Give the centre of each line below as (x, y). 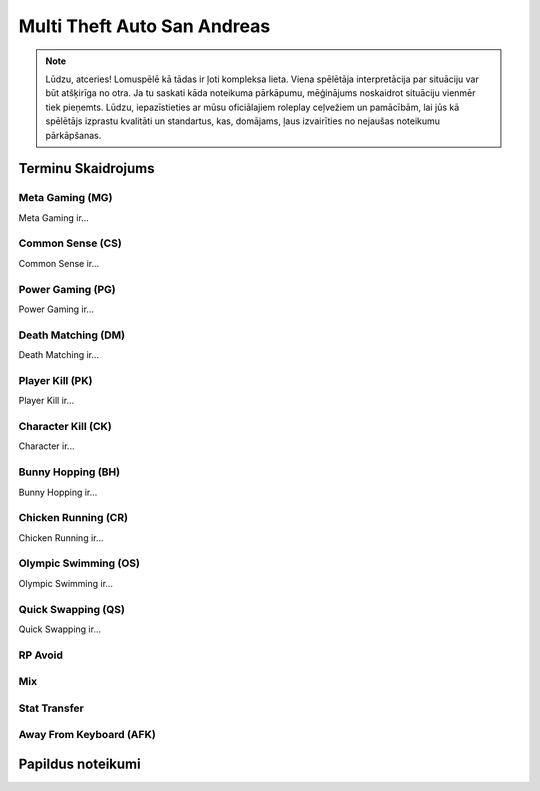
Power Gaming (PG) (67, 289)
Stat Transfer (51, 708)
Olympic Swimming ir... (66, 583)
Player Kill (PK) (55, 380)
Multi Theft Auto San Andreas (144, 26)
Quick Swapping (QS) (71, 609)
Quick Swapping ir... (60, 629)
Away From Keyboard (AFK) (87, 735)
